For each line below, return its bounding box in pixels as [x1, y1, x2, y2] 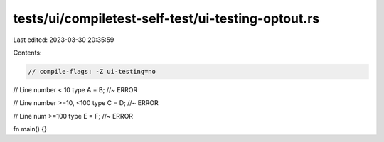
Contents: [13, 48, 42, 57]
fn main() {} [13, 125, 48, 133]
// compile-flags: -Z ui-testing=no [28, 67, 156, 75]
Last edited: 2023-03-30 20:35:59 [13, 35, 114, 44]
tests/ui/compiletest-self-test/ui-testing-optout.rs [13, 11, 320, 26]
